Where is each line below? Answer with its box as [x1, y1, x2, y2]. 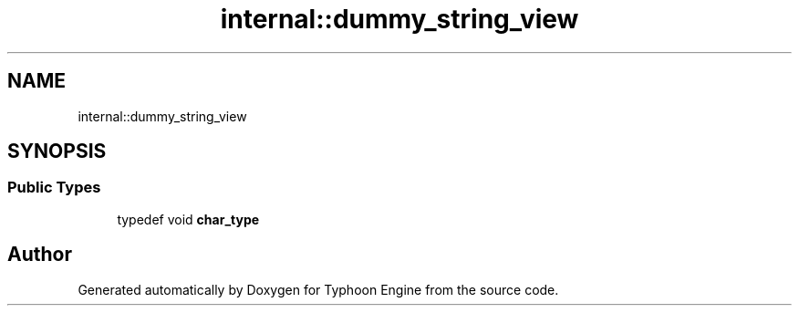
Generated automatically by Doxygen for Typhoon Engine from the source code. [78, 281, 559, 297]
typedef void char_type [117, 211, 260, 227]
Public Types [7, 178, 101, 197]
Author [7, 243, 72, 266]
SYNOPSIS [7, 140, 107, 163]
